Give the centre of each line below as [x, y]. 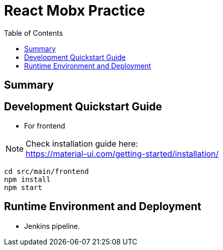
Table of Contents [34, 33]
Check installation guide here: [82, 144]
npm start [23, 188]
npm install [27, 180]
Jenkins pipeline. [52, 226]
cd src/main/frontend [46, 172]
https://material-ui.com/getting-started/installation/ [122, 154]
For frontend [45, 126]
